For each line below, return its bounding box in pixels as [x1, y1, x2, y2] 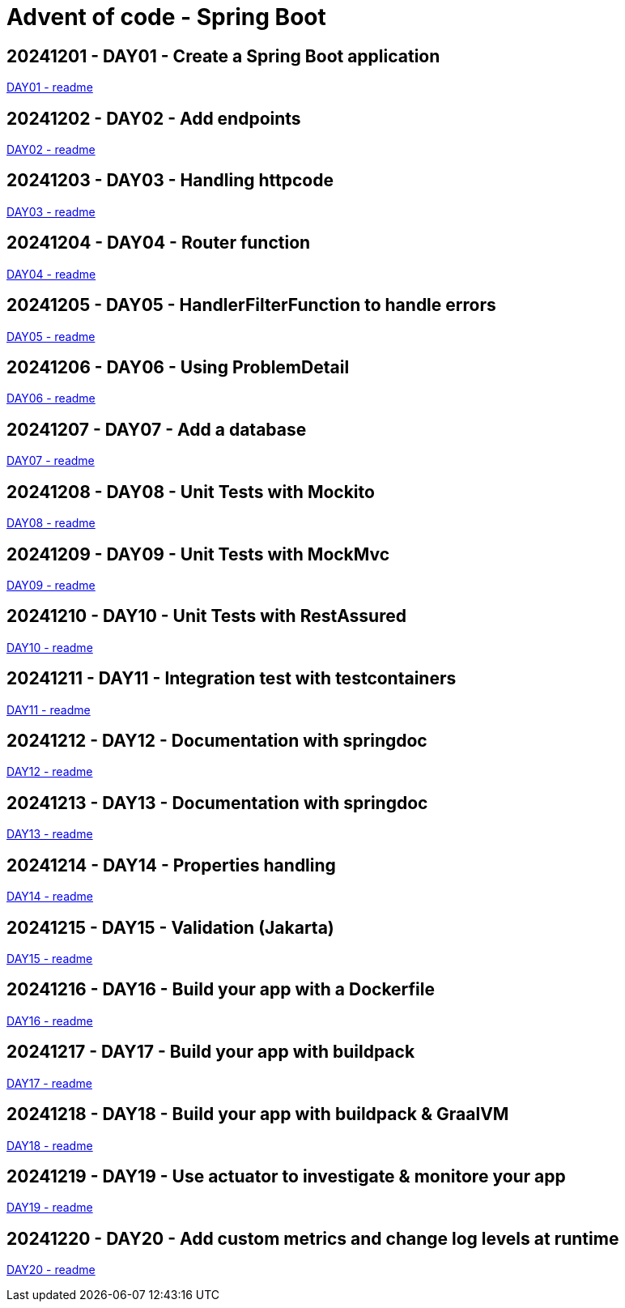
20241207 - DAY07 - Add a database [6, 419, 307, 440]
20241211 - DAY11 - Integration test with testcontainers [6, 668, 457, 689]
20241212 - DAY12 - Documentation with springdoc [6, 731, 427, 752]
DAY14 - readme [6, 889, 94, 904]
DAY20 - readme [6, 1263, 96, 1277]
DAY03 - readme [6, 204, 96, 219]
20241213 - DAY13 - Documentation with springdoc [6, 792, 428, 813]
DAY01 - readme [6, 80, 93, 95]
